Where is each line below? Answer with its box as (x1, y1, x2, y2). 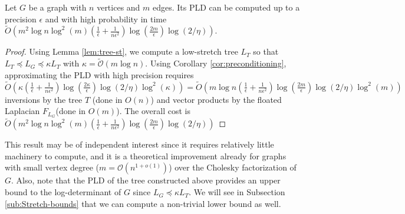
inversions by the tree (5, 93, 83, 105)
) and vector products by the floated (150, 93, 282, 105)
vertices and (97, 1, 140, 13)
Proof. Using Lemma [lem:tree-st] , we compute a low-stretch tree (5, 45, 238, 58)
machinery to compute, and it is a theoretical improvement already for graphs (5, 149, 287, 162)
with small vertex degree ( (5, 161, 99, 173)
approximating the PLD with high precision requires (5, 68, 194, 81)
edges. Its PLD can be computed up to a (153, 1, 300, 13)
